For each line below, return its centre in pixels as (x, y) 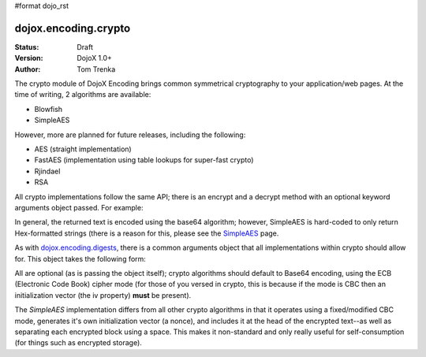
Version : (29, 58)
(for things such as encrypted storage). (78, 343)
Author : (28, 69)
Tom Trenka (96, 69)
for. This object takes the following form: (80, 258)
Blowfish (49, 109)
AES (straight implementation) (83, 149)
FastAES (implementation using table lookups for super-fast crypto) (144, 160)
